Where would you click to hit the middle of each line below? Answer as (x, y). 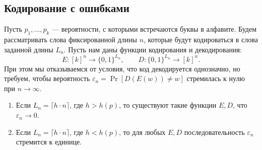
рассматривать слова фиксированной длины (71, 39)
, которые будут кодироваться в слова (201, 39)
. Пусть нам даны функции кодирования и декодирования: (153, 49)
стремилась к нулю (216, 78)
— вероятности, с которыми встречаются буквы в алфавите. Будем (154, 29)
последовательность (214, 132)
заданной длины (29, 49)
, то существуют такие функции (168, 105)
